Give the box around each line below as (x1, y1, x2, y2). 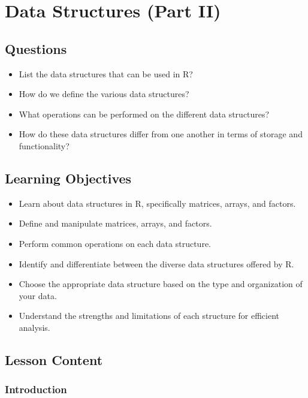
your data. (19, 289, 57, 301)
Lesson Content (5, 350, 103, 369)
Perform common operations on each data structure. (19, 237, 212, 249)
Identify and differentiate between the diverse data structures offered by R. (19, 257, 294, 270)
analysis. (19, 321, 50, 333)
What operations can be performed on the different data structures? (19, 107, 270, 120)
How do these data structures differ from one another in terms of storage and (19, 128, 303, 140)
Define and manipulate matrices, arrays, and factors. (19, 217, 212, 230)
